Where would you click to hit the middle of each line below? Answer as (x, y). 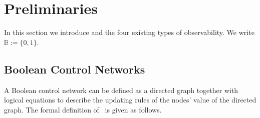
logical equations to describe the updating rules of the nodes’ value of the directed (130, 100)
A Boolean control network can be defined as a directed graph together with (121, 90)
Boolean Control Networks (75, 69)
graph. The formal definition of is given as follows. (83, 109)
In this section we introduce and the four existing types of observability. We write (129, 32)
